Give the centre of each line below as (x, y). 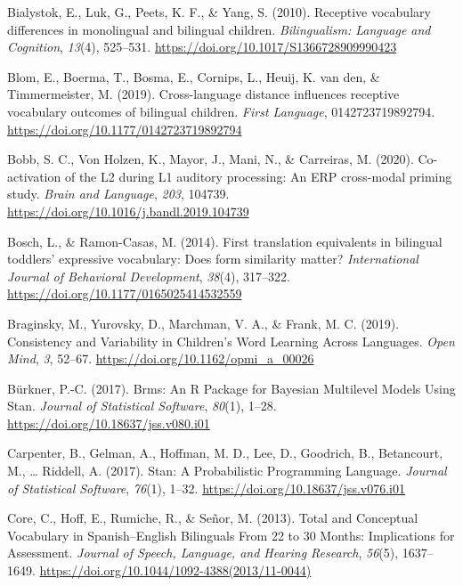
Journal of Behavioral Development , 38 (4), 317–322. (149, 276)
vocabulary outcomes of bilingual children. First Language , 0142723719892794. (221, 111)
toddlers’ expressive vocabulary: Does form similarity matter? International (213, 259)
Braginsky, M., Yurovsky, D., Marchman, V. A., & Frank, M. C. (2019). (203, 323)
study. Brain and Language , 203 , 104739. (118, 194)
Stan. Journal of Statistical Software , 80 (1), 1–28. (142, 406)
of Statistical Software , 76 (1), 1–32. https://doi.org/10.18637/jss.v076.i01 (206, 488)
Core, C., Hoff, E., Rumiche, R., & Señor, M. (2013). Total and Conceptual (213, 518)
